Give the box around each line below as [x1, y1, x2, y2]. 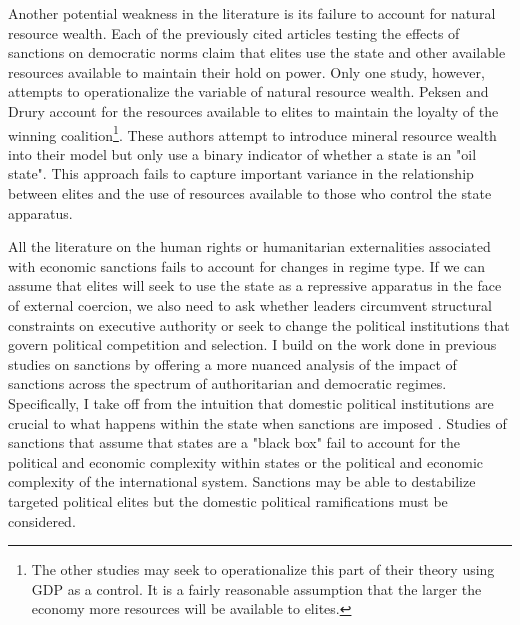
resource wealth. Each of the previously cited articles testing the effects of [8, 22, 460, 43]
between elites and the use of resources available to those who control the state [8, 183, 492, 203]
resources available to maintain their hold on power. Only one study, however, [8, 61, 485, 82]
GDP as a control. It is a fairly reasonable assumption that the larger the [31, 578, 482, 599]
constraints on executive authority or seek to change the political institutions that [8, 314, 510, 335]
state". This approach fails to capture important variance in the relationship [8, 163, 474, 184]
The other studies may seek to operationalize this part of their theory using [31, 559, 495, 580]
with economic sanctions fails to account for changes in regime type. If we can [8, 255, 486, 276]
